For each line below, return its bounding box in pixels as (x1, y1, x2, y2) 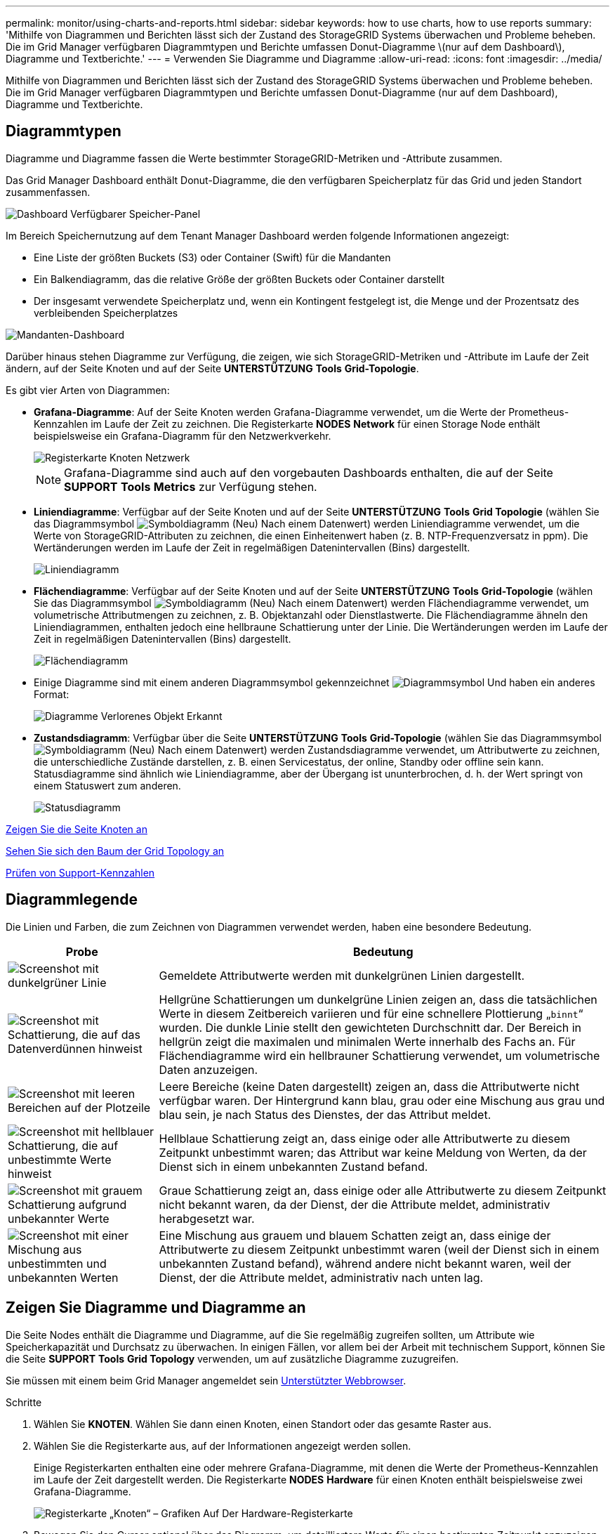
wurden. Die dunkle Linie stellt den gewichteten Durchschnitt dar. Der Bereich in (159, 1020, 582, 1035)
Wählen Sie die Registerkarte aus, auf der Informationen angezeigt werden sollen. (34, 1439, 411, 1452)
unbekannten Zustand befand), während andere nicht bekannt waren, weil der (159, 1256, 571, 1271)
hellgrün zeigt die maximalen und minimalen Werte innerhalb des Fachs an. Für (159, 1034, 576, 1049)
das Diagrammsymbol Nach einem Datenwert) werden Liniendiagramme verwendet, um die (34, 517, 580, 530)
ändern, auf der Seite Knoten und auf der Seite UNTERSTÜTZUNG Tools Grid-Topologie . (6, 362, 419, 374)
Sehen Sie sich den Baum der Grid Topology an (6, 844, 225, 857)
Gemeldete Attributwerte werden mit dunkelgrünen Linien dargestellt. (159, 968, 525, 983)
